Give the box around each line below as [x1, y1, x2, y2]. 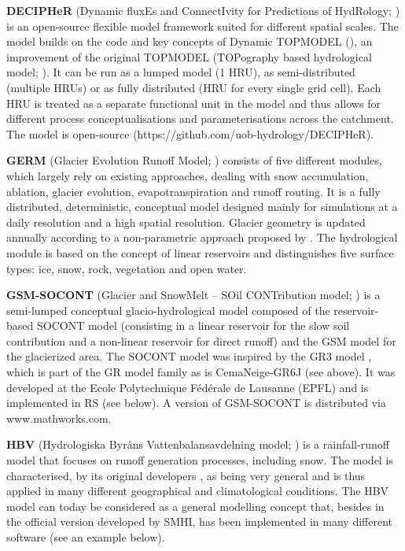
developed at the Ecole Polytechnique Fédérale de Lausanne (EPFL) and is [6, 379, 369, 395]
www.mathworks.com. [6, 409, 112, 426]
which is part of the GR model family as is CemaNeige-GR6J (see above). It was [6, 364, 396, 380]
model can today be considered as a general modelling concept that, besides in [6, 497, 385, 514]
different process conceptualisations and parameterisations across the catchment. [6, 110, 394, 127]
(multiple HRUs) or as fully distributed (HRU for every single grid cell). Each [6, 79, 381, 95]
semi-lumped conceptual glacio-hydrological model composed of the [6, 301, 330, 318]
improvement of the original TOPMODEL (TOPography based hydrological [6, 48, 372, 65]
